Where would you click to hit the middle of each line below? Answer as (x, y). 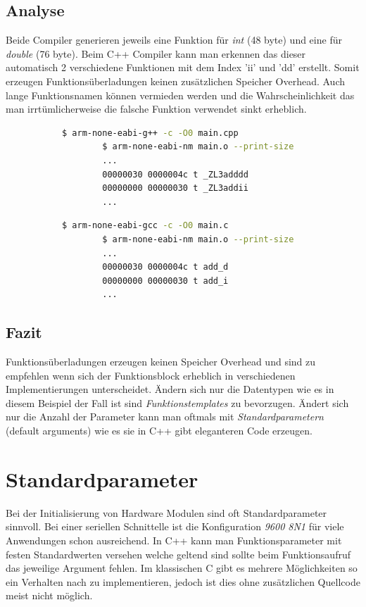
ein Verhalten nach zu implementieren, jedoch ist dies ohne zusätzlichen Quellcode (183, 581)
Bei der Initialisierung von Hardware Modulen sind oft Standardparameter (166, 512)
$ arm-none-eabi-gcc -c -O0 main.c (145, 226)
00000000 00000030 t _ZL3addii (175, 188)
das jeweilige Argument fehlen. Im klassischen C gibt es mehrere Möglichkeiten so (182, 568)
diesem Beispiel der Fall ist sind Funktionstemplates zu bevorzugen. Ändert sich (177, 402)
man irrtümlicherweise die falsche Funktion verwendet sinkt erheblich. (156, 109)
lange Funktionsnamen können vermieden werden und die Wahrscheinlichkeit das (180, 95)
